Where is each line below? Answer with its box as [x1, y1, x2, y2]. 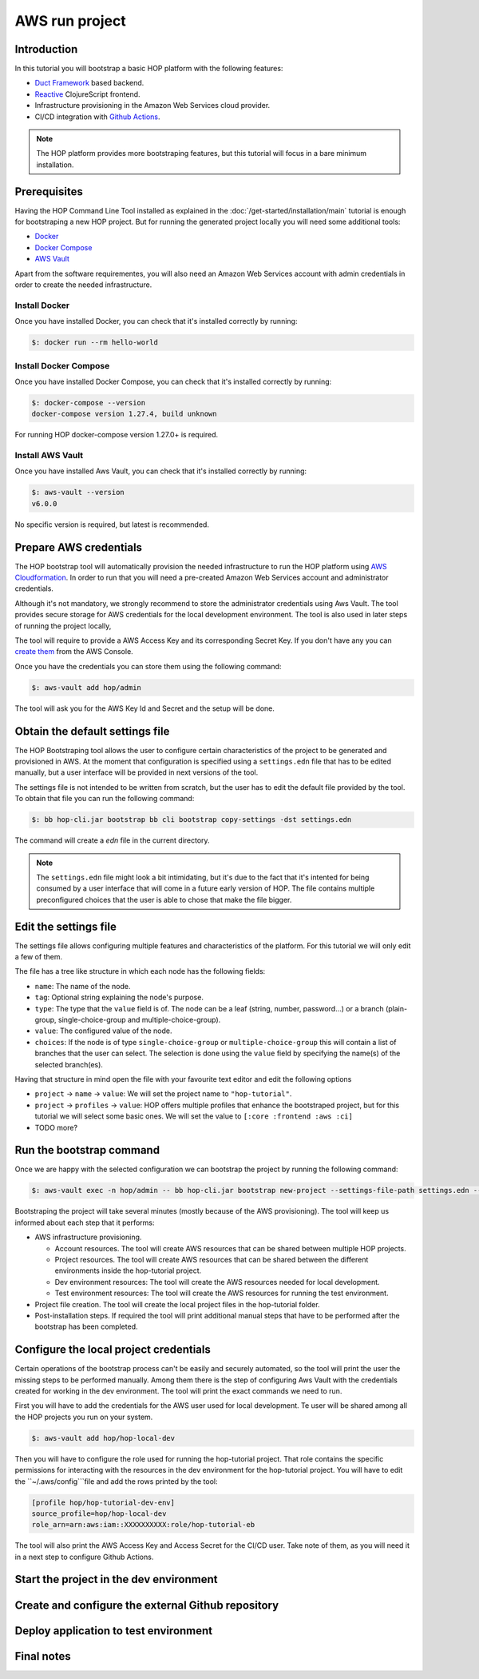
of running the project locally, [14, 620, 112, 631]
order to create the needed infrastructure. [14, 280, 152, 289]
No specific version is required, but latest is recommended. [14, 520, 209, 529]
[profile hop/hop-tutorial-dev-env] [31, 1498, 176, 1507]
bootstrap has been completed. [34, 1322, 138, 1331]
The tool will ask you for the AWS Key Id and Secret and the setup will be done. [14, 704, 275, 713]
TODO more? [34, 1123, 78, 1132]
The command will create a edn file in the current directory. [14, 836, 211, 845]
